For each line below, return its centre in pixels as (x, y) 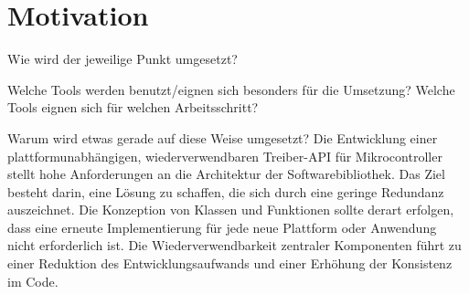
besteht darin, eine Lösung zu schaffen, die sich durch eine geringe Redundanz (226, 191)
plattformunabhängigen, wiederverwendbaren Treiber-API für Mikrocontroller (225, 156)
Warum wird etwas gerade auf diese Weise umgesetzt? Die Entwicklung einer (223, 137)
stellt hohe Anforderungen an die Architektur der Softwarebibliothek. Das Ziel (226, 174)
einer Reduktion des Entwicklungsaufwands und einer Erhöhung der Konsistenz (230, 263)
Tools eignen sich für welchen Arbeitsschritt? (133, 107)
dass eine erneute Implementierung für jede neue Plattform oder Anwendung (222, 227)
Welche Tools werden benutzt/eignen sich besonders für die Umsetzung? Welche (231, 89)
